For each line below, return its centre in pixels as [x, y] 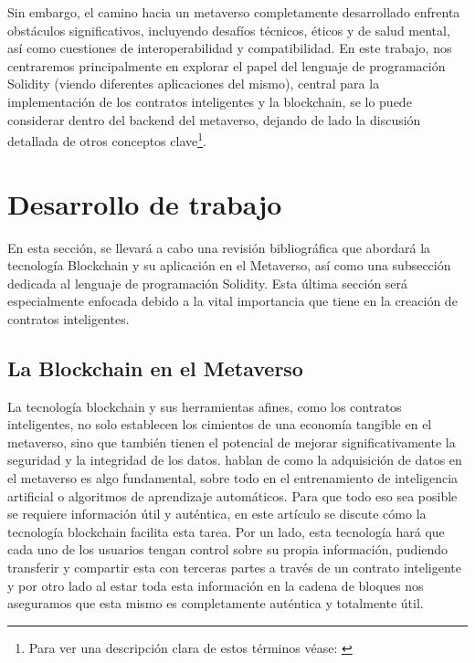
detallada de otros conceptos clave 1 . [107, 139]
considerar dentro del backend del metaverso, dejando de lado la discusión [214, 119]
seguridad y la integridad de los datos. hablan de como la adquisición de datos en [235, 460]
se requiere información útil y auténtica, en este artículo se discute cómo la [217, 514]
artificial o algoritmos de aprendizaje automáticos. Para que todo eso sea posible [232, 495]
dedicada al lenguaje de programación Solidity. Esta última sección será [208, 283]
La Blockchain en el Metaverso [155, 368]
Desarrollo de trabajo [145, 203]
